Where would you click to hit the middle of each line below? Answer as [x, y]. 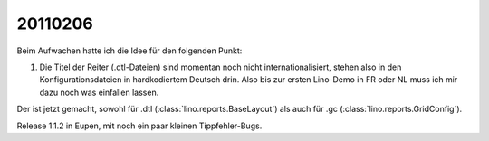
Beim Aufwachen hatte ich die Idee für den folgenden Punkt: [129, 51]
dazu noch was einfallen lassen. [99, 92]
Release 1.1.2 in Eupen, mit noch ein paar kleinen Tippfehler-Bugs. [139, 126]
